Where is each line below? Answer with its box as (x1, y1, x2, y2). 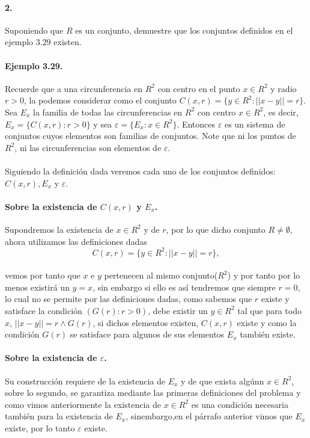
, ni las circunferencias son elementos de (14, 141, 162, 153)
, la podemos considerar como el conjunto (23, 94, 177, 106)
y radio (270, 82, 297, 94)
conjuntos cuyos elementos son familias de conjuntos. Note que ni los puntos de (5, 129, 296, 142)
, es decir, (263, 105, 299, 118)
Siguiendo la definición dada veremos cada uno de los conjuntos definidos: (5, 164, 276, 177)
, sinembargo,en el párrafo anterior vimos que (126, 410, 293, 422)
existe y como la (237, 316, 297, 328)
